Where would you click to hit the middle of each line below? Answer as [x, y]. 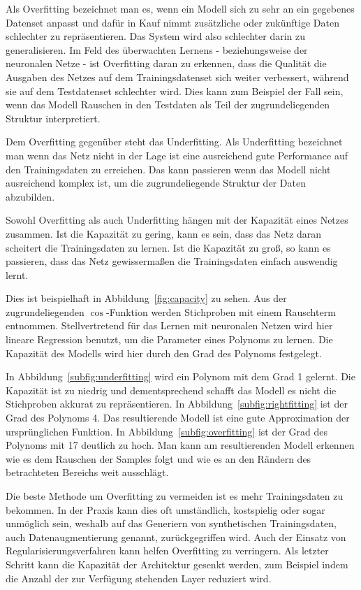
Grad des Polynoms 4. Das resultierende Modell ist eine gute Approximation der [178, 418]
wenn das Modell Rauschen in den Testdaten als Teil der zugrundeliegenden [168, 105]
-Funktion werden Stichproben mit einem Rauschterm [221, 311]
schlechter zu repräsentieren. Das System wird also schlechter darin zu [156, 36]
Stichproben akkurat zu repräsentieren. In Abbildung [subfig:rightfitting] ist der [177, 404]
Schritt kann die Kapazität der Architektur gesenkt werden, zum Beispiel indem [177, 564]
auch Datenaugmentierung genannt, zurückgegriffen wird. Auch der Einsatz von [176, 537]
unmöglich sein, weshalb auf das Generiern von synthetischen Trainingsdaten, [171, 523]
